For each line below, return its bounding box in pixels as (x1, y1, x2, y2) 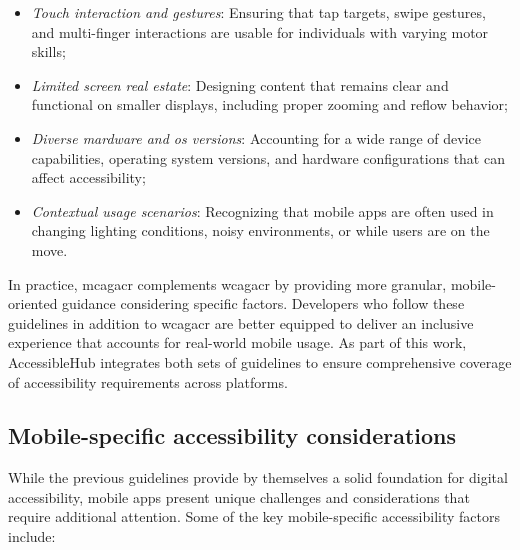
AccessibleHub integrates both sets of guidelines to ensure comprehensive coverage (8, 351, 512, 372)
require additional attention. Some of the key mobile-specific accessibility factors (8, 506, 500, 527)
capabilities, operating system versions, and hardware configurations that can (31, 147, 505, 168)
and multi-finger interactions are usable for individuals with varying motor (31, 21, 489, 42)
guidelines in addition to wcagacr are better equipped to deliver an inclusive (8, 312, 474, 333)
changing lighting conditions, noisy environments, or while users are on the (31, 220, 490, 241)
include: (8, 526, 56, 547)
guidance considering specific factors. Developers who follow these (62, 293, 465, 314)
